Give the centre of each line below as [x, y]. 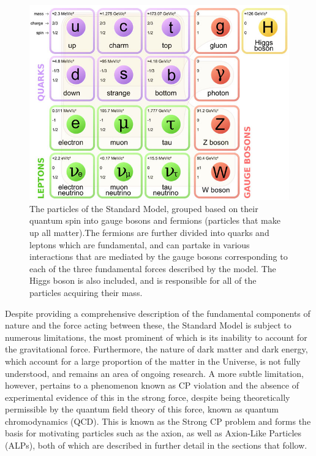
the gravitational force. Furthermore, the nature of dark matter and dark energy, [156, 349]
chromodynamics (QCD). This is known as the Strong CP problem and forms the [158, 421]
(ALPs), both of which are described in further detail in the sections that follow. [156, 445]
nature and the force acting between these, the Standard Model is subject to [148, 325]
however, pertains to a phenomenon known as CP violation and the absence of [152, 385]
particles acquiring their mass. [86, 292]
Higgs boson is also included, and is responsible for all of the [143, 280]
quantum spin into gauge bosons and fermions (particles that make [155, 220]
